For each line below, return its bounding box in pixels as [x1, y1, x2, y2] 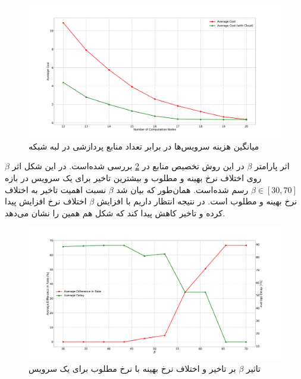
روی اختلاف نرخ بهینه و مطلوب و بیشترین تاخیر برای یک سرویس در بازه [5, 171, 262, 184]
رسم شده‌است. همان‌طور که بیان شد [116, 183, 249, 195]
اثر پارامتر [255, 160, 290, 172]
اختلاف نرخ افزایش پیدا [5, 195, 87, 207]
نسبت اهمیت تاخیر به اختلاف [5, 183, 106, 195]
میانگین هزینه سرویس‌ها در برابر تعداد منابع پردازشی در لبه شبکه [29, 139, 259, 152]
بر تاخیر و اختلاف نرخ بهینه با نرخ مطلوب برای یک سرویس [29, 362, 236, 375]
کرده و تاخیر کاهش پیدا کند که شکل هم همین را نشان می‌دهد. [5, 206, 225, 219]
